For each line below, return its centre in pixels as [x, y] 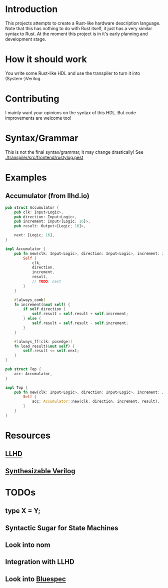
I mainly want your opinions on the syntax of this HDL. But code [71, 112]
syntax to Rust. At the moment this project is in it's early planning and [76, 34]
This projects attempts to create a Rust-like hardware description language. [83, 23]
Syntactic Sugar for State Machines [62, 528]
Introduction [31, 9]
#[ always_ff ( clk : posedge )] [43, 342]
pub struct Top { [23, 369]
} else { [32, 319]
